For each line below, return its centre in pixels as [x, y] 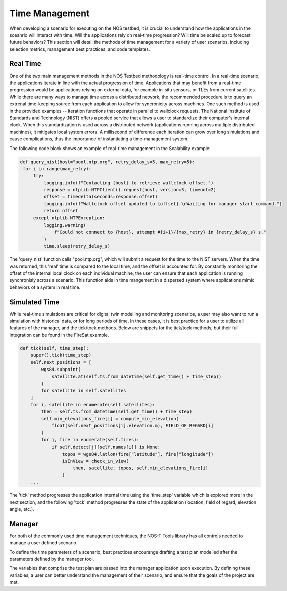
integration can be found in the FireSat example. [59, 335]
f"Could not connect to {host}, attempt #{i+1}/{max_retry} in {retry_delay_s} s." [160, 232]
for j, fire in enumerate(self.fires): [90, 440]
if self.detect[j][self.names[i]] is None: [106, 447]
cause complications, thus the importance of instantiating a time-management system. [99, 139]
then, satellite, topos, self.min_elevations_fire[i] [141, 468]
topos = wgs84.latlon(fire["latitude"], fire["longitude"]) [138, 454]
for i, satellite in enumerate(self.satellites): [93, 404]
